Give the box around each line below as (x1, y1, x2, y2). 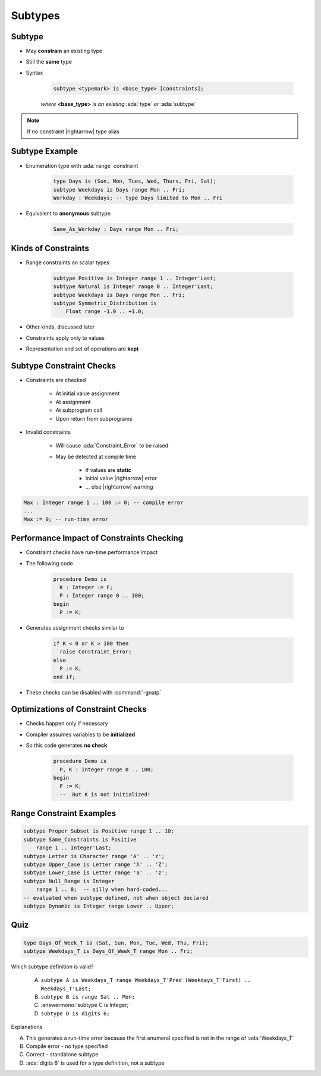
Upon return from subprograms (55, 415, 133, 422)
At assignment (55, 398, 92, 405)
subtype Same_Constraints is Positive (23, 836, 137, 843)
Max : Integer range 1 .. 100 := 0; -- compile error (23, 499, 184, 506)
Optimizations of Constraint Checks (11, 704, 147, 714)
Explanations (11, 1024, 43, 1031)
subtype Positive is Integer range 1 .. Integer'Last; (53, 274, 216, 281)
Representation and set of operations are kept (26, 345, 139, 352)
